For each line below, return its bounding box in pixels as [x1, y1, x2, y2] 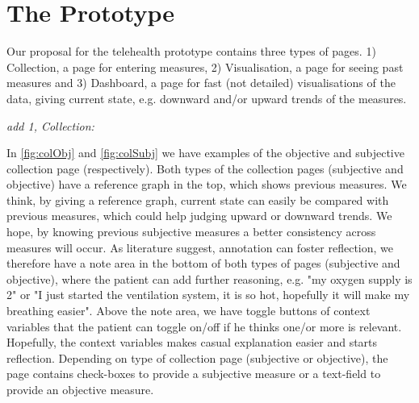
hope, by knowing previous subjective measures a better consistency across [6, 223, 376, 240]
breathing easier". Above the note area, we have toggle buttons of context [6, 302, 371, 319]
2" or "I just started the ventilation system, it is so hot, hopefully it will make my [6, 286, 410, 303]
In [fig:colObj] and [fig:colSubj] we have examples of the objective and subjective [6, 144, 404, 161]
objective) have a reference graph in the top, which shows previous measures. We [6, 176, 407, 193]
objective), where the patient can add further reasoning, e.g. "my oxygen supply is [6, 270, 413, 287]
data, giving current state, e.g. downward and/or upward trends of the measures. [6, 89, 407, 106]
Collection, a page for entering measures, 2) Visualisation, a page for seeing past [6, 58, 404, 75]
